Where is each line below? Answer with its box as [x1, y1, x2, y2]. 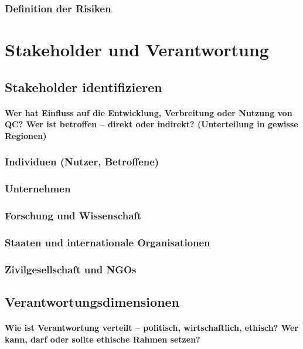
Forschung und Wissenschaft [5, 208, 142, 222]
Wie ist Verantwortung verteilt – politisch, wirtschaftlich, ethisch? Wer [5, 321, 299, 333]
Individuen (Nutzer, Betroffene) [5, 154, 159, 169]
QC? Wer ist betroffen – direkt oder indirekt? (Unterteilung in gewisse [5, 118, 298, 130]
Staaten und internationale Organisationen [5, 235, 210, 249]
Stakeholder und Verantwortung [5, 38, 269, 62]
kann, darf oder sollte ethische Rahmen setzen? [5, 333, 200, 345]
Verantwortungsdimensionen [5, 292, 180, 310]
